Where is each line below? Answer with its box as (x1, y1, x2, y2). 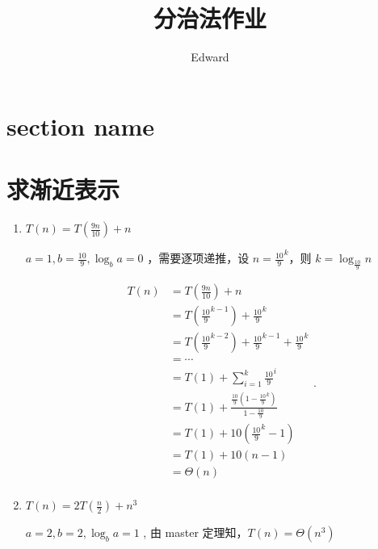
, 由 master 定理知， (143, 524, 248, 541)
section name (6, 109, 155, 142)
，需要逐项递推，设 (147, 249, 250, 266)
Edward (191, 48, 229, 65)
